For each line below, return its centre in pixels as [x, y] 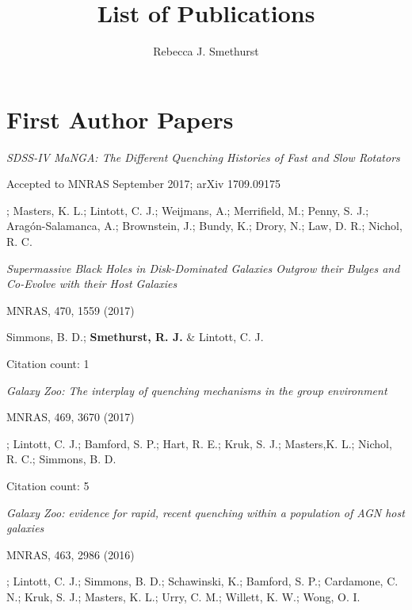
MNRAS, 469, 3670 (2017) [71, 417]
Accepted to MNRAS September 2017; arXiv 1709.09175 [143, 184]
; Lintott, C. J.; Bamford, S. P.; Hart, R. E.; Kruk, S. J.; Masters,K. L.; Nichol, [199, 443]
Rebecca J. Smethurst [206, 51]
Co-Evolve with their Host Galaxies [92, 284]
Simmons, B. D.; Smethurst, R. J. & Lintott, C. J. [135, 337]
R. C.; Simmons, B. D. [61, 459]
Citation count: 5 [48, 485]
